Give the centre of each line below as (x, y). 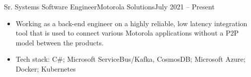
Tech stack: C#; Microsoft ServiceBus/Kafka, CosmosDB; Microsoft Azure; (130, 59)
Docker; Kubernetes (46, 68)
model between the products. (60, 42)
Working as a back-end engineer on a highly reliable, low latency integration (131, 23)
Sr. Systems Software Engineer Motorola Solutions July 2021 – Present (109, 6)
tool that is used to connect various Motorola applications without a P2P (127, 33)
